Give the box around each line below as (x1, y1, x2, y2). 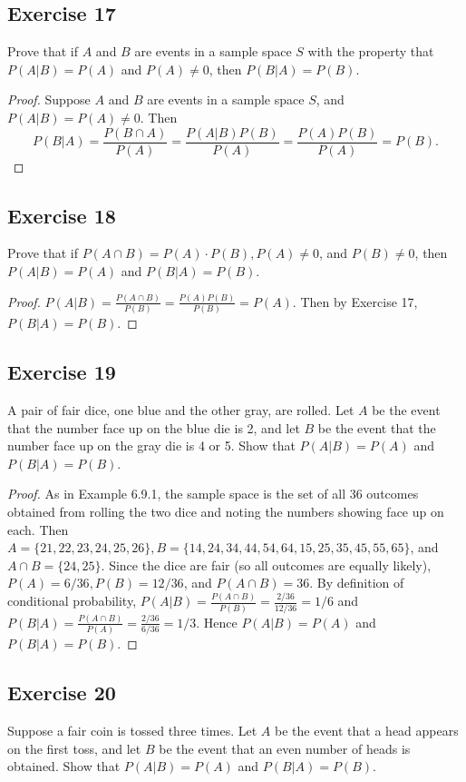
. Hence (196, 612, 238, 631)
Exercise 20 (7, 678, 116, 707)
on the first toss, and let (7, 738, 141, 757)
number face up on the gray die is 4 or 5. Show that (7, 436, 296, 455)
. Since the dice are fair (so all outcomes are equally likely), (101, 555, 432, 574)
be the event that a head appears (275, 721, 459, 740)
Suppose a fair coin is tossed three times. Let (7, 721, 257, 740)
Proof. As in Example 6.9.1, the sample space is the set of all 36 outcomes (7, 484, 419, 503)
